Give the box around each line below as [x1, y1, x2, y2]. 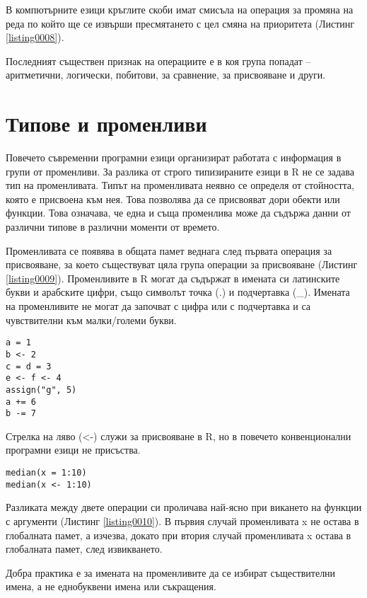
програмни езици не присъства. [6, 442, 141, 457]
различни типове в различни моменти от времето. [6, 219, 220, 234]
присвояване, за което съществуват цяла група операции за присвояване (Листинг [6, 257, 358, 272]
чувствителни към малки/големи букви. [6, 312, 177, 327]
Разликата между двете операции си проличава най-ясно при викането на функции [6, 500, 362, 514]
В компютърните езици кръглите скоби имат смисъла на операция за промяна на [6, 2, 354, 16]
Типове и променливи [6, 109, 207, 138]
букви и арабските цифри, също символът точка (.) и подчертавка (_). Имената [6, 284, 350, 299]
